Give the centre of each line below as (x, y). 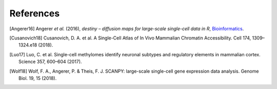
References (35, 13)
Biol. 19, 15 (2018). (38, 78)
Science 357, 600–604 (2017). (50, 62)
